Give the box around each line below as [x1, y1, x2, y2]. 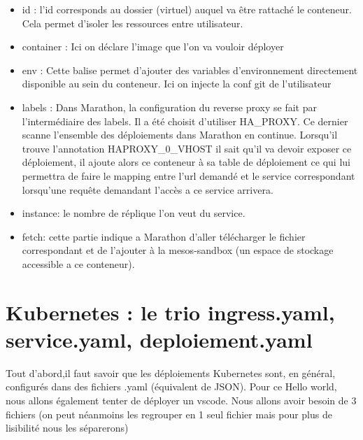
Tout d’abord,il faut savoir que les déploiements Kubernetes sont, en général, [6, 365, 336, 380]
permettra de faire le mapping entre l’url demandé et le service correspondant [22, 168, 355, 183]
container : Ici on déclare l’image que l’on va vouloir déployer [22, 39, 284, 54]
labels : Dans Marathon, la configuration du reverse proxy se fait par [22, 99, 317, 114]
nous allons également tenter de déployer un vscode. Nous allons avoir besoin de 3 [6, 393, 357, 407]
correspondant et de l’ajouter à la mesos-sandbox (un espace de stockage [22, 243, 334, 257]
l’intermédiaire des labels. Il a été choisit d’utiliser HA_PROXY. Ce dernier [22, 113, 348, 128]
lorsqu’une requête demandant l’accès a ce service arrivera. [22, 182, 273, 197]
